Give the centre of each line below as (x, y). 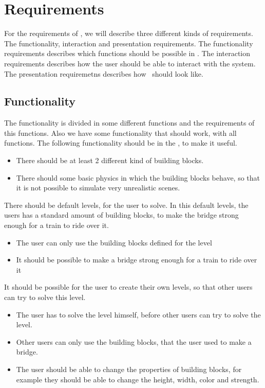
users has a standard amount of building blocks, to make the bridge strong (121, 215)
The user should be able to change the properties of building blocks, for (129, 369)
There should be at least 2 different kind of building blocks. (110, 160)
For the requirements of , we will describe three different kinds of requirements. (129, 33)
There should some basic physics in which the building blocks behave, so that (138, 177)
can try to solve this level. (45, 297)
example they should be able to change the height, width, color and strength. (138, 379)
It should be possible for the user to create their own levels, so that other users (128, 287)
